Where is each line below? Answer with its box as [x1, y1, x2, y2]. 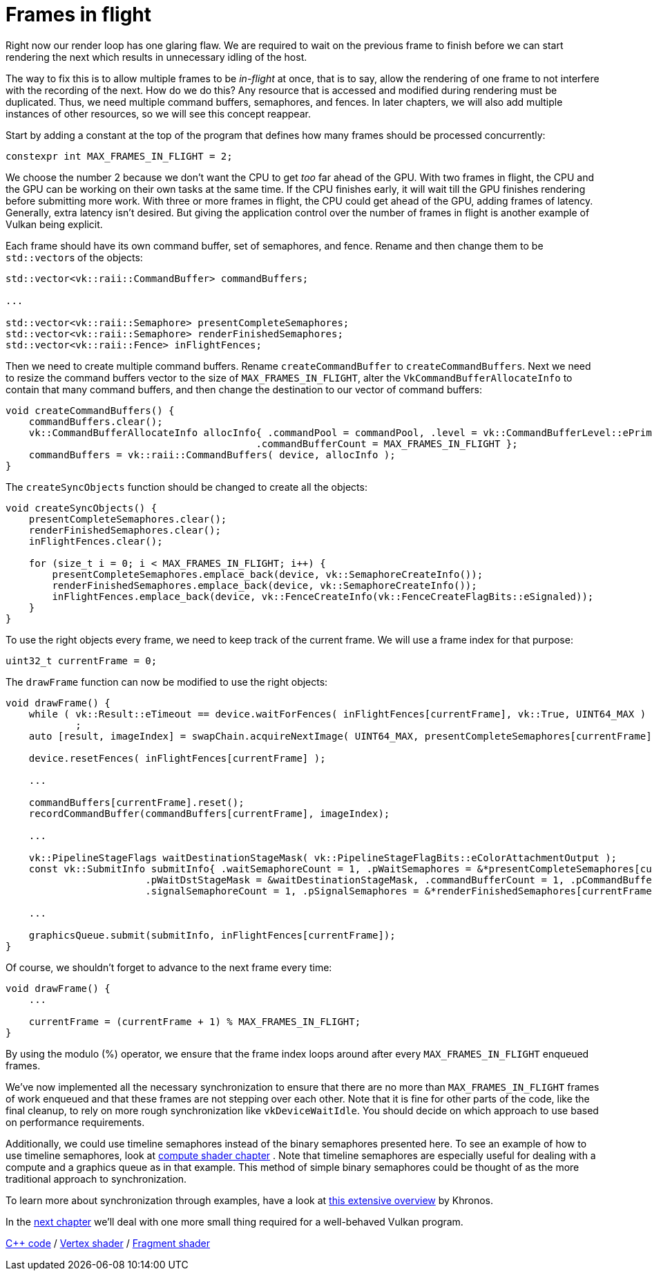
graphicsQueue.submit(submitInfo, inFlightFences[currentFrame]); [28, 929, 396, 941]
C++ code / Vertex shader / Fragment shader [6, 1237, 211, 1249]
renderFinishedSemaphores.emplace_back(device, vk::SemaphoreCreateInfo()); [52, 579, 477, 591]
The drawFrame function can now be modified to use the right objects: [6, 675, 328, 688]
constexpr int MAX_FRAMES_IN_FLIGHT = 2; [6, 150, 233, 162]
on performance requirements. [6, 1116, 145, 1128]
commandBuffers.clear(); [28, 415, 163, 427]
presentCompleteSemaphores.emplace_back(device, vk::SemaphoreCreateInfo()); [52, 568, 483, 580]
